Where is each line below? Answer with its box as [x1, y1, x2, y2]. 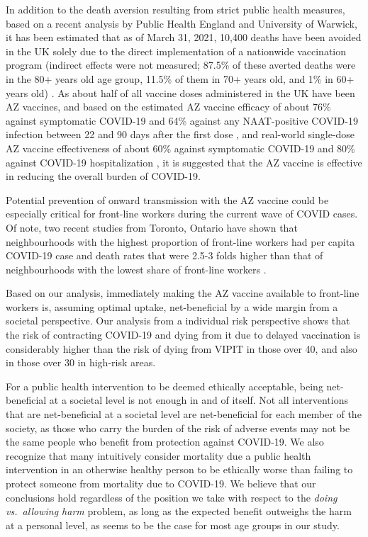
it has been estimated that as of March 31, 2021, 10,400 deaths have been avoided [6, 30, 362, 45]
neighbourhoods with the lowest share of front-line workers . [6, 261, 267, 276]
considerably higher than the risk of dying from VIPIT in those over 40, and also [6, 341, 357, 356]
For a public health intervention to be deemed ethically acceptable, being [6, 378, 323, 393]
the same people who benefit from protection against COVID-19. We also [6, 434, 324, 449]
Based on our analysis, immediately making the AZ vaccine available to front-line [6, 286, 359, 300]
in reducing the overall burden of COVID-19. [6, 169, 201, 183]
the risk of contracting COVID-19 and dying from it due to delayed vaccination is [6, 327, 361, 342]
